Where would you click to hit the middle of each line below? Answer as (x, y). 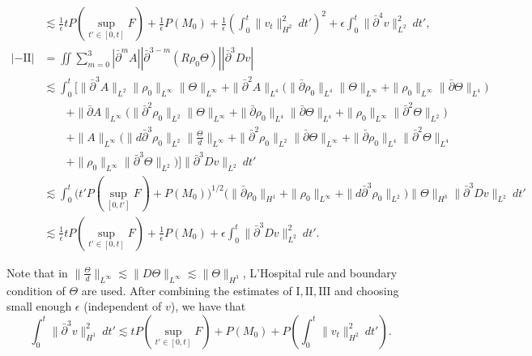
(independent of (123, 306)
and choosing (366, 290)
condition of (36, 290)
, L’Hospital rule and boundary (320, 272)
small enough (39, 306)
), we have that (208, 306)
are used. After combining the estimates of (187, 290)
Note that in (37, 272)
